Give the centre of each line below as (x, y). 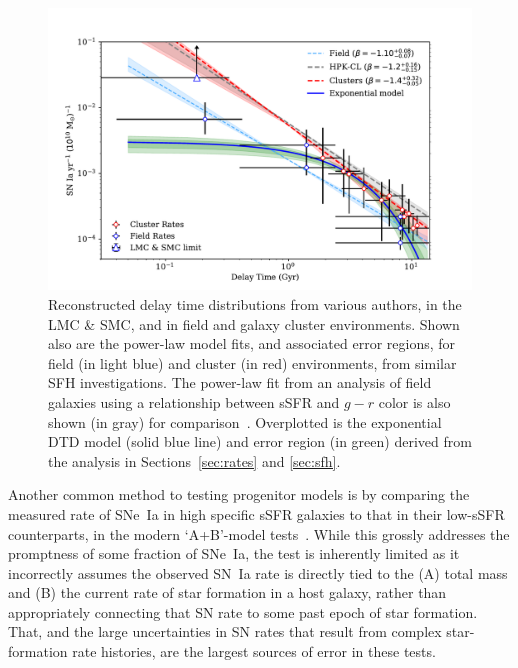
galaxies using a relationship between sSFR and (194, 401)
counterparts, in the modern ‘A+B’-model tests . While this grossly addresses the (259, 533)
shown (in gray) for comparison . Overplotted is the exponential (245, 421)
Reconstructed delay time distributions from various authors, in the (255, 303)
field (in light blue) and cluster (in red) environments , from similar (252, 362)
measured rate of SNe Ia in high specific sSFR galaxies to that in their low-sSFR (256, 513)
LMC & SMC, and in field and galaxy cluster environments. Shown (254, 323)
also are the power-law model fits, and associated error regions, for (252, 343)
